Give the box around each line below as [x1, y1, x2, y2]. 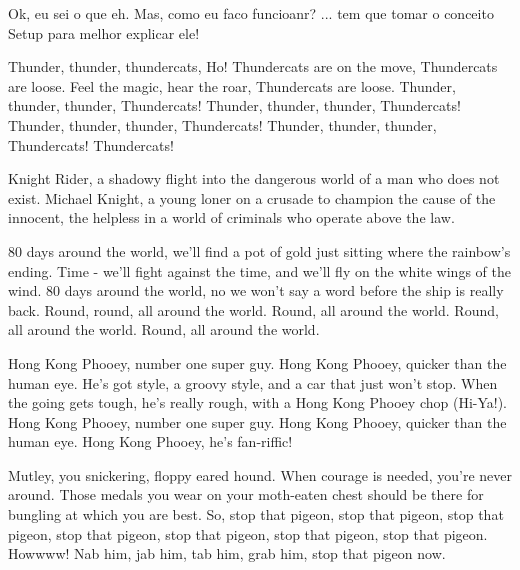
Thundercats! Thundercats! [8, 134, 174, 155]
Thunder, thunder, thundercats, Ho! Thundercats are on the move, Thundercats [8, 56, 498, 77]
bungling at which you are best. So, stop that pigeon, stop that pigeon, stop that [8, 504, 504, 525]
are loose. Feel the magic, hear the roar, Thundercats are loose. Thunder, [8, 75, 456, 96]
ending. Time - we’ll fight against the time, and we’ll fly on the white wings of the [8, 260, 511, 281]
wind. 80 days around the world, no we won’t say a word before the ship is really [8, 280, 504, 301]
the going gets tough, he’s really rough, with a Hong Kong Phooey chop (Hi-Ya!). [8, 392, 508, 413]
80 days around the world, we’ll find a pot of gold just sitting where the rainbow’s [8, 240, 511, 261]
